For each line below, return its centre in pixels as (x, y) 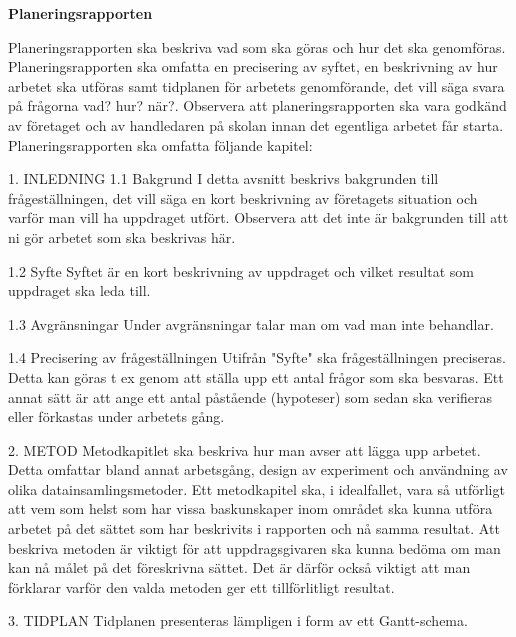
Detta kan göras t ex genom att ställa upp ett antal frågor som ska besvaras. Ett (256, 376)
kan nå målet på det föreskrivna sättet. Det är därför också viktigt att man (239, 567)
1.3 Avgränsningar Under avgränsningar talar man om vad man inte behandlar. (251, 323)
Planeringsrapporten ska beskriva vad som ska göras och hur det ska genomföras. (257, 46)
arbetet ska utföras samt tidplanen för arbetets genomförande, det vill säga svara (256, 85)
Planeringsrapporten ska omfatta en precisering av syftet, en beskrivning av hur (253, 66)
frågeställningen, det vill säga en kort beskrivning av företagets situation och (243, 197)
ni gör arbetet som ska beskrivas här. (122, 236)
